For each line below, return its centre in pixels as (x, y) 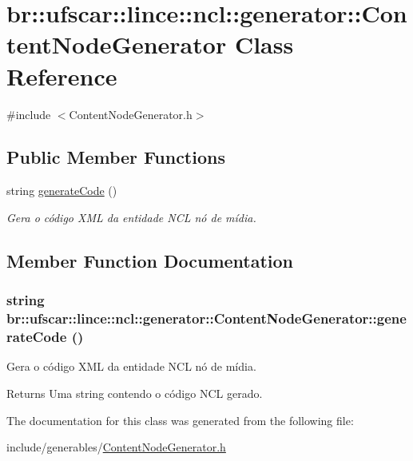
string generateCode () (62, 191)
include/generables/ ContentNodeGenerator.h (116, 447)
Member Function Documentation (150, 260)
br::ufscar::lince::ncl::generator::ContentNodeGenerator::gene (206, 318)
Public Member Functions (116, 157)
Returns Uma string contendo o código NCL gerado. (135, 393)
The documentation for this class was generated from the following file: (180, 420)
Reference (62, 76)
